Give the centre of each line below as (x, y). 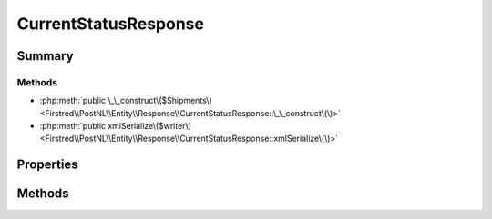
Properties (47, 165)
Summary (45, 56)
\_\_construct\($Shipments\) (160, 101)
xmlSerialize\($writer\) (149, 126)
